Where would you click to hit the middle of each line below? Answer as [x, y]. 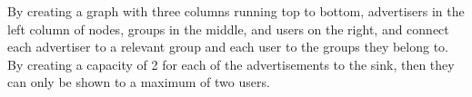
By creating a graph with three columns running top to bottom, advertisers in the [236, 11]
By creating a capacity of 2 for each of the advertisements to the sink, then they [231, 64]
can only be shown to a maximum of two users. [139, 82]
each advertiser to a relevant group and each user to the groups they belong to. [228, 47]
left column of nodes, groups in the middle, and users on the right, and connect [228, 29]
